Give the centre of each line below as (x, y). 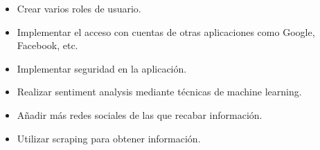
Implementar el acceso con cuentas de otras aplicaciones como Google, (166, 31)
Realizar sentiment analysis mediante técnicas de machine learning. (159, 92)
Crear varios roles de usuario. (79, 8)
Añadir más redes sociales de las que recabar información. (140, 114)
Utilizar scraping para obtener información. (109, 138)
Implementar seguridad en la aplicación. (102, 68)
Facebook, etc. (47, 45)
